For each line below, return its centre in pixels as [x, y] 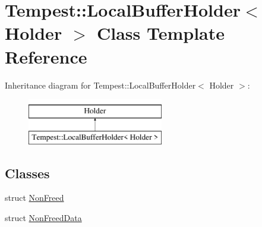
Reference [46, 56]
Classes [27, 173]
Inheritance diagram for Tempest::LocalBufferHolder [100, 85]
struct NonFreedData [43, 218]
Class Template [160, 33]
